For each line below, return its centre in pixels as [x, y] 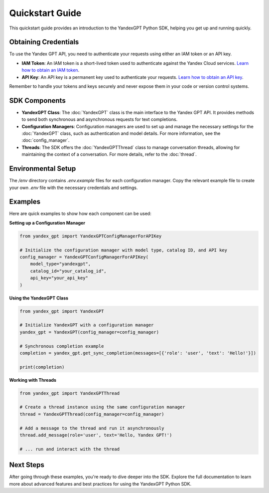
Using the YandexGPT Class [39, 298]
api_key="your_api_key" [59, 278]
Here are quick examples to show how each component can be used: [80, 214]
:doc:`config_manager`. [46, 140]
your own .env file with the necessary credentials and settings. [73, 188]
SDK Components [37, 101]
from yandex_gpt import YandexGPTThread [69, 393]
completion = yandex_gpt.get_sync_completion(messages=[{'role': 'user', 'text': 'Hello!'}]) [138, 353]
